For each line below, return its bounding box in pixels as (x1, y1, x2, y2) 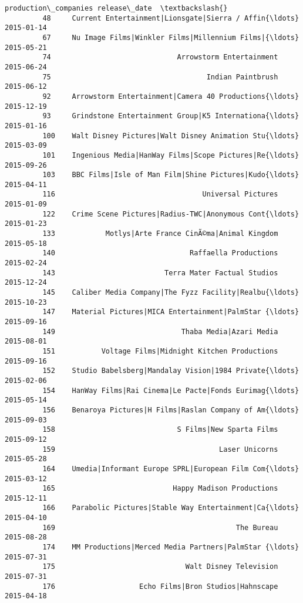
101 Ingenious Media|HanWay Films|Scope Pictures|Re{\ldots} (42, 151, 299, 159)
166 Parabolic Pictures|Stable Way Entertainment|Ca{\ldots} (42, 504, 299, 512)
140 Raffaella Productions (42, 249, 278, 258)
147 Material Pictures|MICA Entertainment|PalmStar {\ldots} (42, 308, 299, 317)
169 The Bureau (42, 523, 278, 532)
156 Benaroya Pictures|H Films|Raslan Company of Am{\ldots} (42, 405, 299, 414)
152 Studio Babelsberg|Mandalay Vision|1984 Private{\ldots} (42, 367, 299, 375)
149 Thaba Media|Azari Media (42, 327, 278, 336)
